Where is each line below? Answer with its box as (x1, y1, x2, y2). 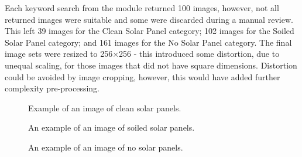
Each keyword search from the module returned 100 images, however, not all (5, 2, 279, 13)
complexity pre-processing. (5, 82, 100, 94)
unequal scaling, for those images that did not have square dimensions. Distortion (5, 59, 297, 71)
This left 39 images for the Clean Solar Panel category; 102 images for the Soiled (5, 25, 294, 37)
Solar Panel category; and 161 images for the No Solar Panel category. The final (5, 36, 292, 48)
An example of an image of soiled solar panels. (28, 121, 195, 134)
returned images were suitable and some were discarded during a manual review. (5, 13, 293, 25)
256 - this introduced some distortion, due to (119, 47, 280, 60)
